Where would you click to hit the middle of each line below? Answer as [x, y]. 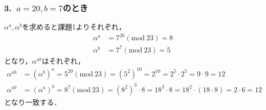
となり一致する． [33, 102]
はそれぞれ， [63, 60]
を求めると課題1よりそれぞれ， [74, 27]
